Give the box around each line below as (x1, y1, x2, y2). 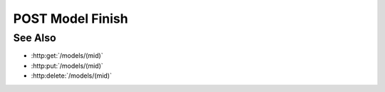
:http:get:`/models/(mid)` (31, 51, 103, 60)
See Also (13, 31, 56, 44)
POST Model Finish (13, 11, 128, 26)
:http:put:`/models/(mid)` (31, 61, 103, 70)
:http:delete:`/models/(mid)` (31, 71, 112, 80)
